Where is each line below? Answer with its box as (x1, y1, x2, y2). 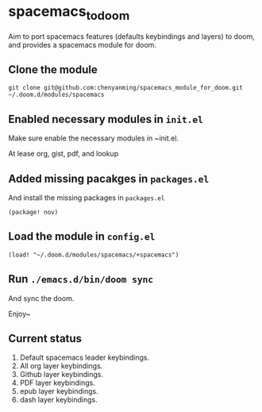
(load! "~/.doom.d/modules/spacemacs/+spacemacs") (8, 251, 179, 259)
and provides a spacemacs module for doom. (8, 40, 157, 49)
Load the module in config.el (8, 229, 156, 244)
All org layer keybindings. (19, 361, 103, 371)
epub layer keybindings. (19, 387, 99, 396)
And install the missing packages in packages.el (8, 193, 165, 202)
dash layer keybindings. (19, 395, 98, 405)
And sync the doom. (8, 293, 75, 303)
